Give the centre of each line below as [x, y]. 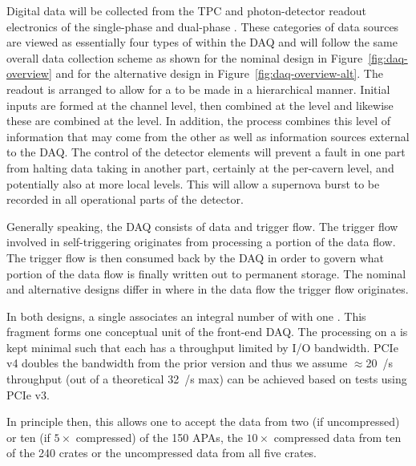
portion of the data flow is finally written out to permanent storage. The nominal [206, 273]
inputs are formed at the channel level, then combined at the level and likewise [200, 105]
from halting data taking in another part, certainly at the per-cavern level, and [200, 167]
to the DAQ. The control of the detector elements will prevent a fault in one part [206, 152]
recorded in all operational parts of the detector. [125, 199]
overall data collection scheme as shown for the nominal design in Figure [185, 57]
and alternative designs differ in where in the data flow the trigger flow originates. [208, 289]
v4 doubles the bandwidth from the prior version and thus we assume [177, 363]
